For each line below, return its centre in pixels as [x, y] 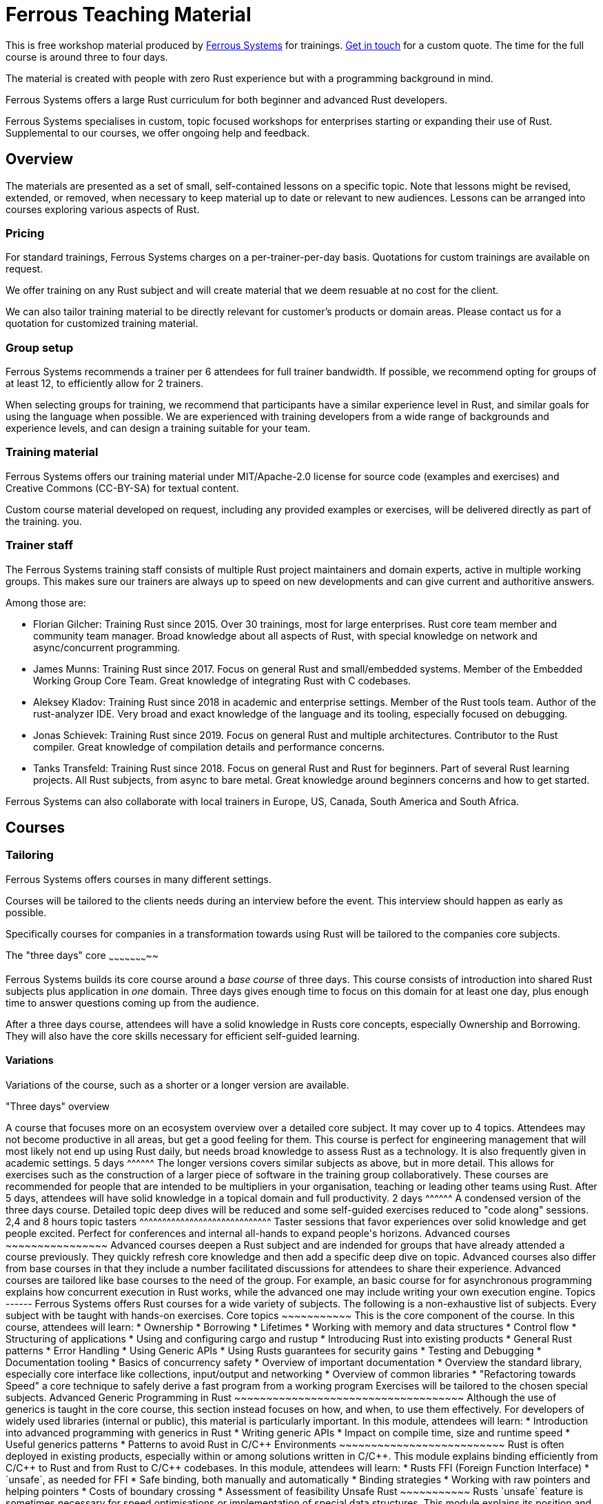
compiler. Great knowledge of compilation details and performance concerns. [209, 746]
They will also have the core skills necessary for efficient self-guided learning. [183, 1036]
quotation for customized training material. [102, 324]
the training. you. [44, 521]
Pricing [25, 233]
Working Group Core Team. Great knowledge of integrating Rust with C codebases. [222, 680]
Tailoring [30, 855]
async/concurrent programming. [107, 647]
